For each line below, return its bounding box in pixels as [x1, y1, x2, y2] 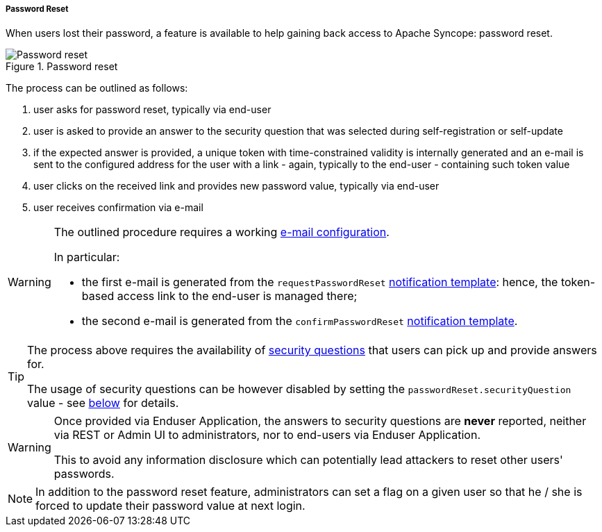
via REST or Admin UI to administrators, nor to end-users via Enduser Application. [53, 428, 480, 442]
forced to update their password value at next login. [35, 499, 306, 513]
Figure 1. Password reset [6, 60, 118, 73]
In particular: [53, 250, 120, 265]
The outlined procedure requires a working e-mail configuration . [53, 225, 390, 240]
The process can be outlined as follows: [6, 82, 188, 94]
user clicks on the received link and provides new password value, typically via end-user [33, 180, 440, 192]
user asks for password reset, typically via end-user [33, 103, 271, 116]
